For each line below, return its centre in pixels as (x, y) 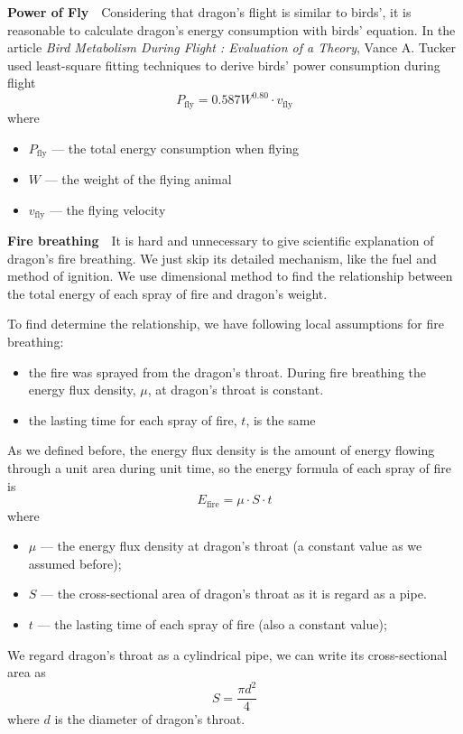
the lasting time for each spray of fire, (133, 419)
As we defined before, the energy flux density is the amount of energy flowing (221, 450)
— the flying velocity (107, 209)
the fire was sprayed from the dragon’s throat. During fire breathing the (227, 372)
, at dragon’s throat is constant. (236, 390)
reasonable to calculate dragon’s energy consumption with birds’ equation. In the (231, 29)
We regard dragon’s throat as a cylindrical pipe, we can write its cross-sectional (227, 654)
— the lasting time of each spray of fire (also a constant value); (212, 623)
